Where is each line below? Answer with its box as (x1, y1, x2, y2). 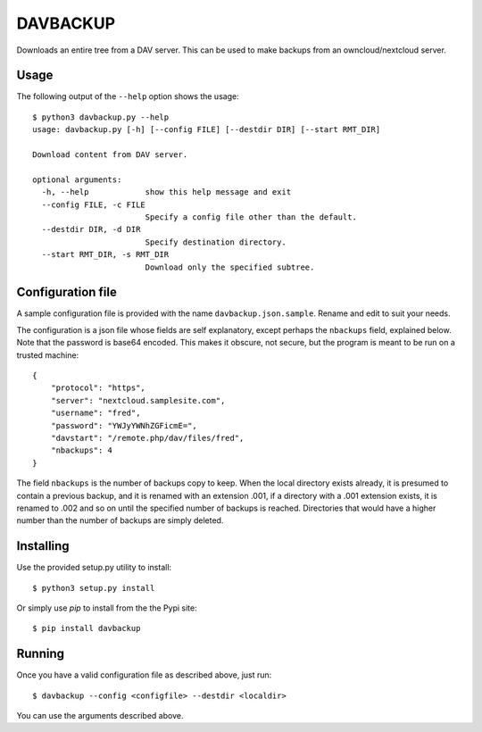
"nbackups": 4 (50, 445, 113, 455)
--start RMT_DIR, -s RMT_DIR (41, 250, 170, 260)
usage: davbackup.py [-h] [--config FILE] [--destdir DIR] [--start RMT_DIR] (32, 125, 381, 135)
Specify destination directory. (145, 237, 287, 247)
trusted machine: (16, 349, 79, 361)
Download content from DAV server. (32, 150, 188, 160)
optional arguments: (32, 174, 122, 185)
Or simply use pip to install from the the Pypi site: (16, 603, 197, 613)
